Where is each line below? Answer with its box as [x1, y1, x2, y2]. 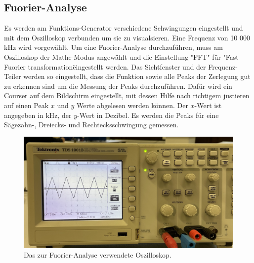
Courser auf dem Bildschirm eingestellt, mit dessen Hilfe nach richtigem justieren [4, 90, 250, 101]
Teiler [4, 71, 21, 81]
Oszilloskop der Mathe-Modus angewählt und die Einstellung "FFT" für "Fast [4, 51, 239, 62]
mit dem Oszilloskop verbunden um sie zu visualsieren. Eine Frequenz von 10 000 [4, 32, 250, 42]
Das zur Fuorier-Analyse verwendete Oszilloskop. [24, 250, 171, 260]
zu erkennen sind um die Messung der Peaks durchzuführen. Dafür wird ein [4, 80, 232, 91]
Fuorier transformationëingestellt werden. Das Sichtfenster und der [4, 61, 206, 72]
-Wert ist [194, 100, 222, 110]
